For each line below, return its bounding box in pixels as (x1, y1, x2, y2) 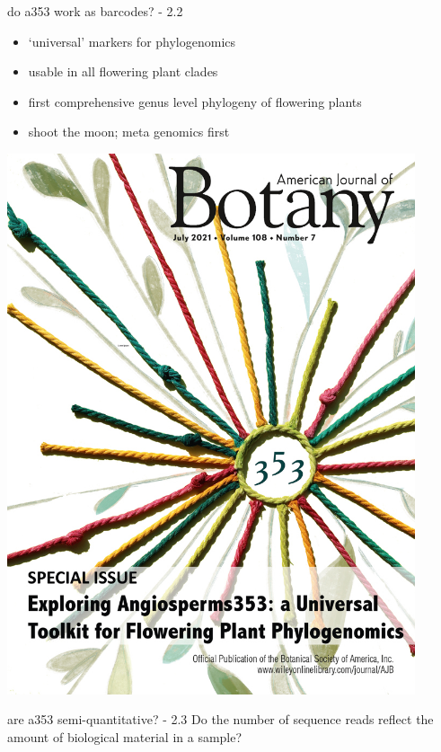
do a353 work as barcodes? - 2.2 (7, 2, 183, 20)
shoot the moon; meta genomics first (28, 122, 230, 141)
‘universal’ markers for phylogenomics (28, 31, 236, 50)
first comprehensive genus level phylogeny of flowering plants (28, 92, 362, 111)
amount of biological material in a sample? (7, 727, 243, 746)
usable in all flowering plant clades (28, 62, 218, 81)
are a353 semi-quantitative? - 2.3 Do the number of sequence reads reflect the (7, 710, 434, 729)
